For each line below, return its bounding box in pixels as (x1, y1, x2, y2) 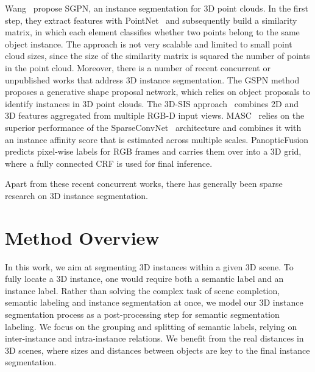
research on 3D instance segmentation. (5, 189, 148, 202)
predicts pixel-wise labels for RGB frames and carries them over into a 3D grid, (5, 145, 302, 158)
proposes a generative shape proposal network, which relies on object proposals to (5, 85, 310, 98)
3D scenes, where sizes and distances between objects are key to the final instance (5, 343, 310, 356)
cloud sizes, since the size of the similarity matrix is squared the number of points (5, 49, 310, 62)
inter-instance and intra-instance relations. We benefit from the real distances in (5, 332, 304, 345)
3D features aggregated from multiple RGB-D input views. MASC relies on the (5, 109, 305, 122)
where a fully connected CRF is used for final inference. (5, 156, 213, 169)
